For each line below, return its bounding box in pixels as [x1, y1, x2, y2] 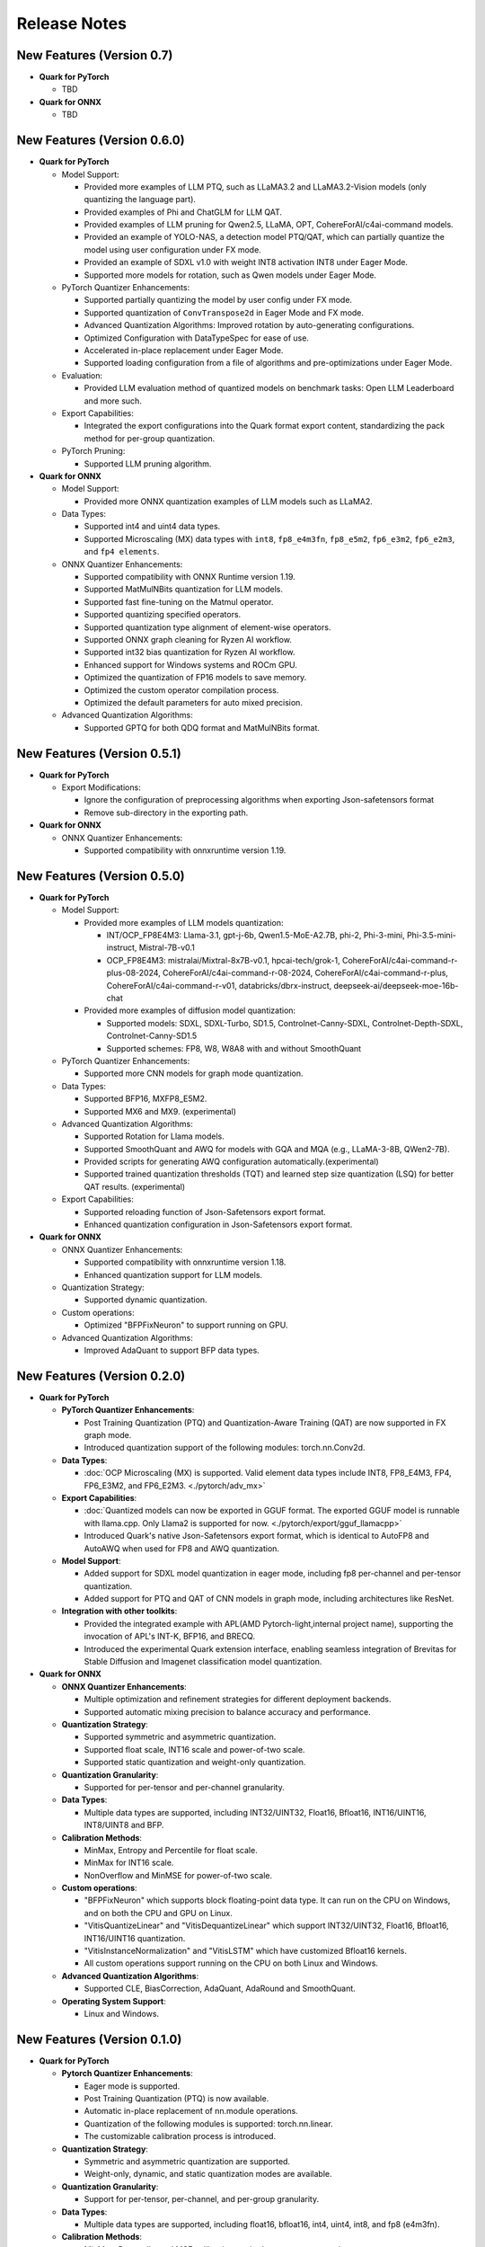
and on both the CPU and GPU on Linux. [84, 1907, 234, 1918]
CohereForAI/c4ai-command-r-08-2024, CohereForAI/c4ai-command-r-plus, [162, 967, 449, 979]
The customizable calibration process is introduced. [84, 2131, 277, 2142]
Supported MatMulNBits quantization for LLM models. [84, 584, 283, 595]
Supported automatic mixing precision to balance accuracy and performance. [84, 1706, 372, 1717]
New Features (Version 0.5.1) [16, 746, 181, 761]
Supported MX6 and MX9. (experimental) [84, 1106, 237, 1116]
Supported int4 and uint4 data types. [84, 521, 221, 532]
